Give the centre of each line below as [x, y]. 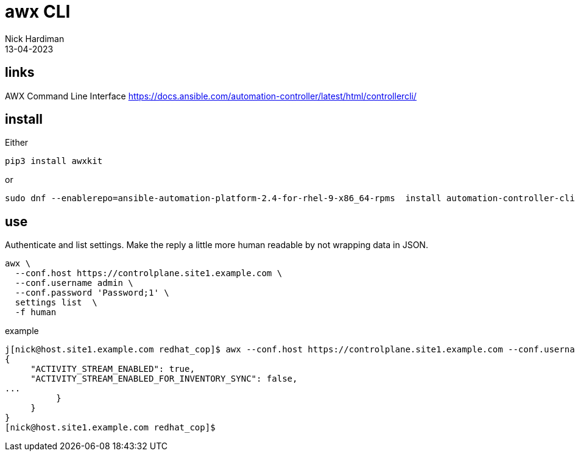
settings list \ [56, 303]
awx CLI [38, 12]
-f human [36, 312]
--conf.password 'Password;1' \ [92, 293]
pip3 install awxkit [54, 161]
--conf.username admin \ [74, 283]
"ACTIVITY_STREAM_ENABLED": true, [113, 369]
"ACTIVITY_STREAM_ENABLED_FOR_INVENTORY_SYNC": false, [164, 379]
